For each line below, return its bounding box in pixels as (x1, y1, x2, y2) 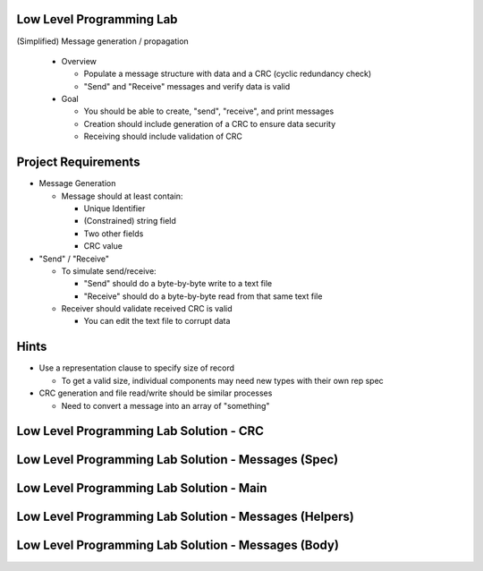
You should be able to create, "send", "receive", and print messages (83, 106, 335, 116)
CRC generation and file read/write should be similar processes (38, 388, 273, 398)
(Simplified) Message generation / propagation (16, 36, 190, 47)
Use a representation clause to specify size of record (38, 362, 235, 373)
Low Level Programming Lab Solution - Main (16, 481, 267, 496)
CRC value (83, 241, 123, 251)
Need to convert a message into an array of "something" (61, 400, 270, 411)
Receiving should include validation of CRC (83, 131, 243, 142)
